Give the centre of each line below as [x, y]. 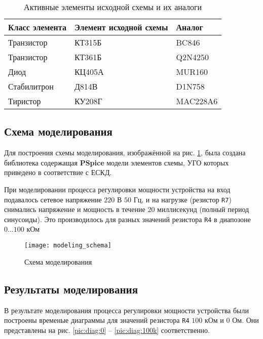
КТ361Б [88, 57]
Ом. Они [246, 320]
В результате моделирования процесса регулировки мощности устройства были [126, 310]
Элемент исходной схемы [121, 27]
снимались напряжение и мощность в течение [75, 209]
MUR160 [192, 72]
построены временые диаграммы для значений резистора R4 [97, 320]
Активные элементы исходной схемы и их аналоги [113, 7]
